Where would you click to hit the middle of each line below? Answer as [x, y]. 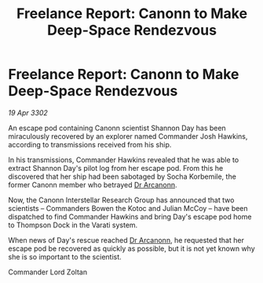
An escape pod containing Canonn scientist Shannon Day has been [117, 128]
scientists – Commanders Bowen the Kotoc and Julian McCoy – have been [128, 208]
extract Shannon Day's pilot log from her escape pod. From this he [116, 168]
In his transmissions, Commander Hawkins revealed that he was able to [124, 160]
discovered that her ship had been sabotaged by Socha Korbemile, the [122, 176]
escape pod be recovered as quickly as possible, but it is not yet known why [131, 249]
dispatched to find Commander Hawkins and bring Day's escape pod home [130, 216]
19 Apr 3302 [28, 112]
